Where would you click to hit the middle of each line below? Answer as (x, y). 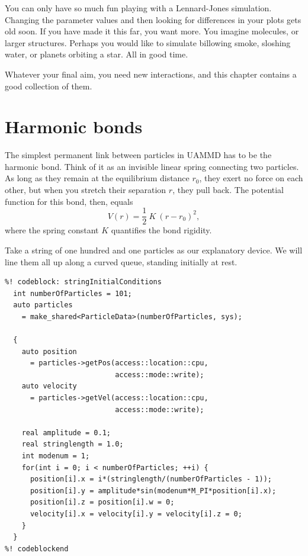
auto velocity (49, 386)
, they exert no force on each (251, 178)
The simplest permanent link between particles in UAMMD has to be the (138, 155)
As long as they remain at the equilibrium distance (97, 178)
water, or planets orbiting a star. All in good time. (97, 54)
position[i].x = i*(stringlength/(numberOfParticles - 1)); (151, 479)
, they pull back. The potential (228, 190)
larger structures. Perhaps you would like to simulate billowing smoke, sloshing (148, 42)
